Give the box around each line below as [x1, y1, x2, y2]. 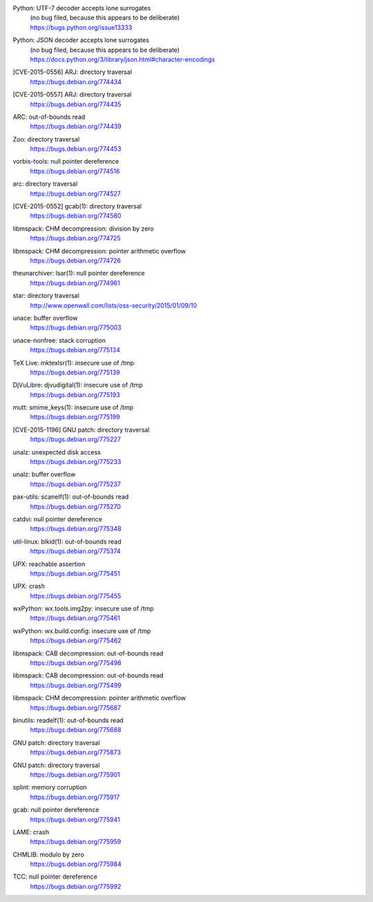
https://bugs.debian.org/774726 [30, 256, 121, 265]
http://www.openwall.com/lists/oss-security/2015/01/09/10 [30, 301, 198, 309]
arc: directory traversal [12, 180, 78, 188]
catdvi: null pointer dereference [12, 515, 103, 523]
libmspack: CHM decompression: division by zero [12, 224, 155, 233]
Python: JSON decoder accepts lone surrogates [12, 36, 150, 44]
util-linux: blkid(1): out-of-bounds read [12, 537, 122, 546]
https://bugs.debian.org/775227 [30, 435, 121, 443]
